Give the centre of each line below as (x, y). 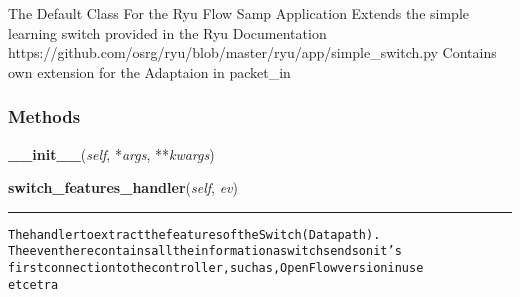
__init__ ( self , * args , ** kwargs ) (111, 153)
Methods (44, 116)
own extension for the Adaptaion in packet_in (149, 71)
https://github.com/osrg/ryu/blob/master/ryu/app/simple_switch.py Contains (252, 52)
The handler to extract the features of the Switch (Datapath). (194, 234)
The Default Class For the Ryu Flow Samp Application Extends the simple (238, 13)
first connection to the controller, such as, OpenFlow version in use (216, 268)
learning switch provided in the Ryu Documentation (167, 32)
